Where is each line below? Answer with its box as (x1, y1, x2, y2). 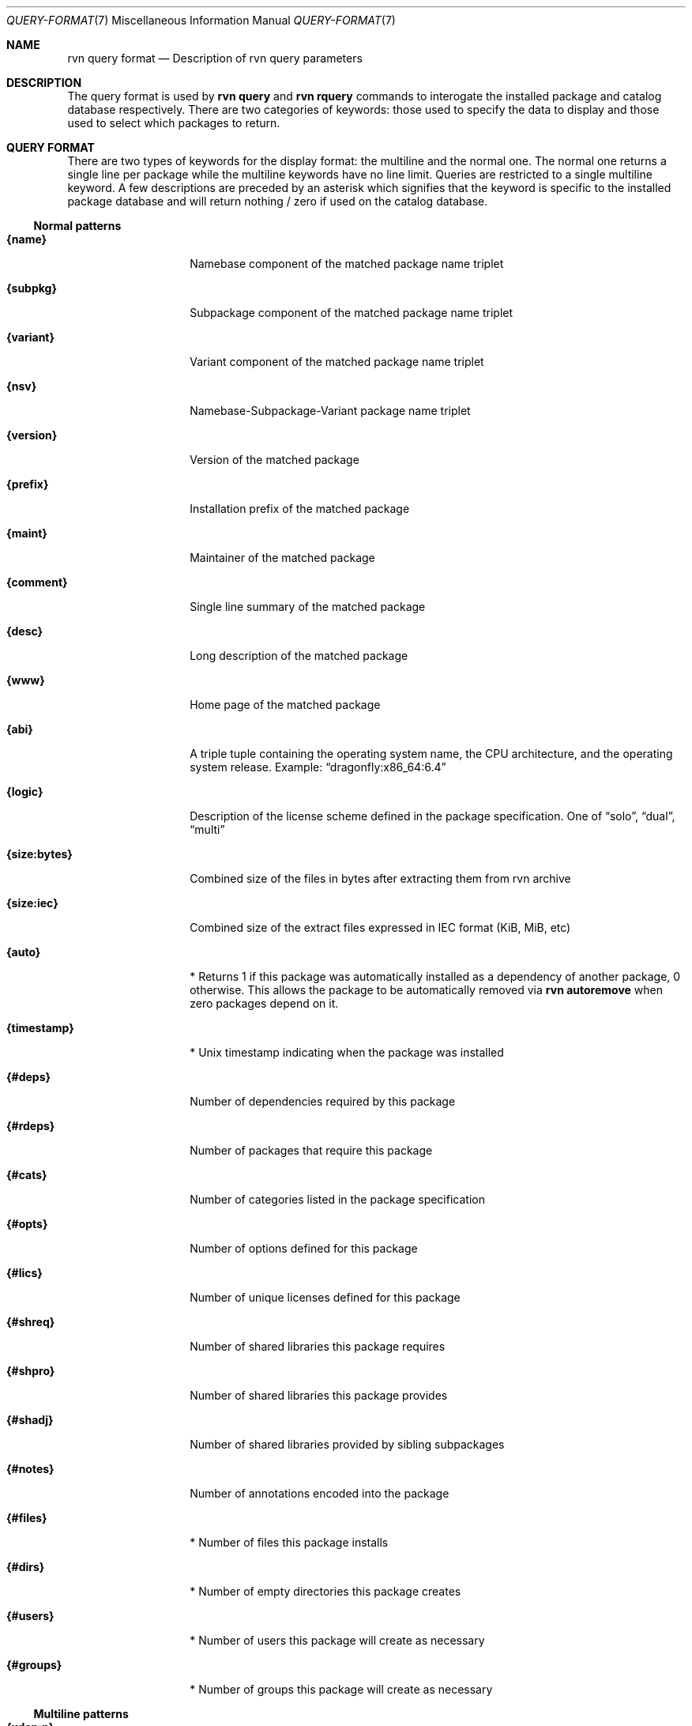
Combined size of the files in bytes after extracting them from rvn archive (190, 872, 571, 885)
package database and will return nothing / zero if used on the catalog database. (67, 194, 488, 208)
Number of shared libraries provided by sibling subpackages (190, 1438, 505, 1451)
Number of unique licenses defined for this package (190, 1291, 461, 1304)
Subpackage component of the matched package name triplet (190, 306, 513, 319)
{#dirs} (6, 1560, 45, 1573)
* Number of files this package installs (190, 1536, 389, 1549)
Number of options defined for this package (190, 1242, 418, 1255)
